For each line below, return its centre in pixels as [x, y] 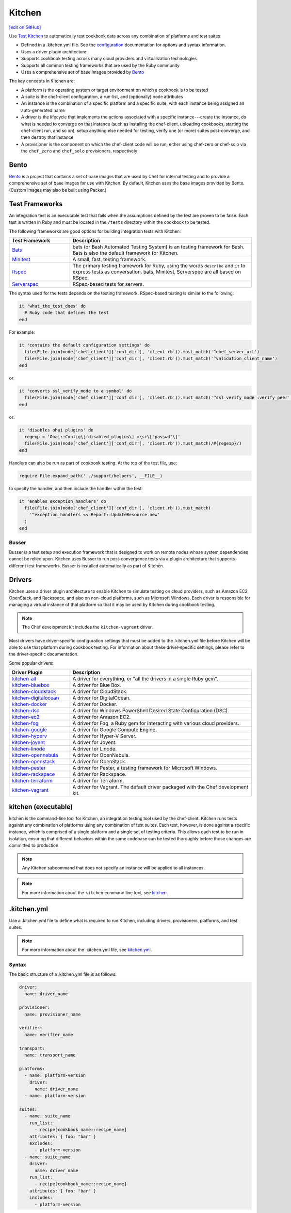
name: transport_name [50, 1055]
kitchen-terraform [32, 781]
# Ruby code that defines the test [67, 313]
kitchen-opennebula [35, 755]
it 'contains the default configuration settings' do [84, 345]
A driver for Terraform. [98, 781]
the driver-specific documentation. [44, 654]
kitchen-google [29, 730]
